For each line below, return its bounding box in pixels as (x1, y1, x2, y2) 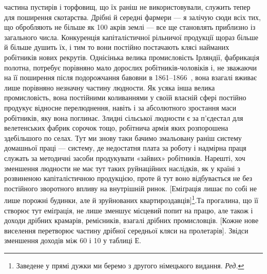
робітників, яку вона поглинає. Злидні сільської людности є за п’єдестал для (4, 112, 243, 123)
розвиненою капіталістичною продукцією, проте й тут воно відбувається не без (4, 173, 253, 184)
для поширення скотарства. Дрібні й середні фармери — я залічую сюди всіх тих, (4, 11, 261, 22)
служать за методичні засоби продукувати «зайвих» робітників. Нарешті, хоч (4, 152, 245, 163)
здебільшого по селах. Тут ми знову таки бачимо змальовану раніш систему (4, 132, 242, 143)
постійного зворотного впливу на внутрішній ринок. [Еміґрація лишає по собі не (4, 182, 257, 193)
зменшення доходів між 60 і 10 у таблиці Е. (4, 235, 141, 246)
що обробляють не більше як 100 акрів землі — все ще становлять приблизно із (4, 22, 256, 32)
